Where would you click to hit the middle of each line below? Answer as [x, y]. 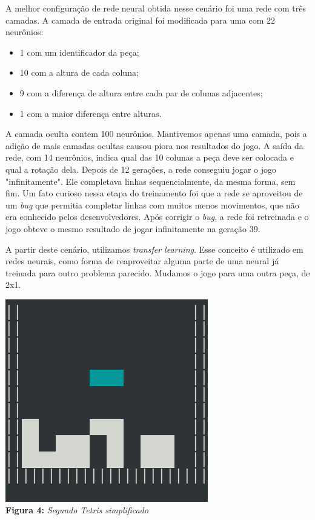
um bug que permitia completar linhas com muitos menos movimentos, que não [152, 205]
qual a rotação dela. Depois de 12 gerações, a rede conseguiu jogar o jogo [141, 169]
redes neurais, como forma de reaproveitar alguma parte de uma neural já [142, 261]
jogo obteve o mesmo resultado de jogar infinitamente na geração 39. [133, 228]
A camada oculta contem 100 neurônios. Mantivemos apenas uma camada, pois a [156, 134]
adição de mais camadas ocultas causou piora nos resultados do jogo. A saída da [154, 145]
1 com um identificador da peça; [79, 52]
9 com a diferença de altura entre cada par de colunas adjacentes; [141, 92]
